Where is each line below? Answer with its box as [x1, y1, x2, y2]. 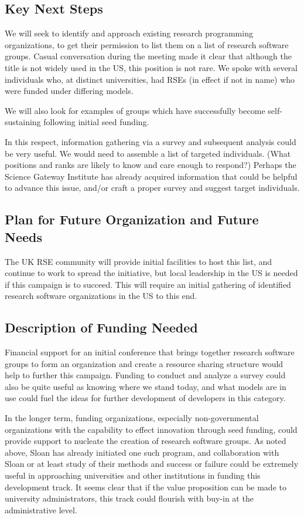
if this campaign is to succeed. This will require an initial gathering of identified [5, 278, 291, 290]
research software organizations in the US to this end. [5, 290, 197, 302]
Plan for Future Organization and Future [5, 210, 259, 228]
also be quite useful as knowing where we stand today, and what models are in [5, 380, 286, 392]
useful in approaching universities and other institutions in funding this [5, 469, 261, 482]
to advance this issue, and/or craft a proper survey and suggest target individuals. [5, 181, 300, 194]
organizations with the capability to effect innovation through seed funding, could [5, 423, 298, 435]
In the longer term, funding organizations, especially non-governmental [5, 412, 259, 424]
